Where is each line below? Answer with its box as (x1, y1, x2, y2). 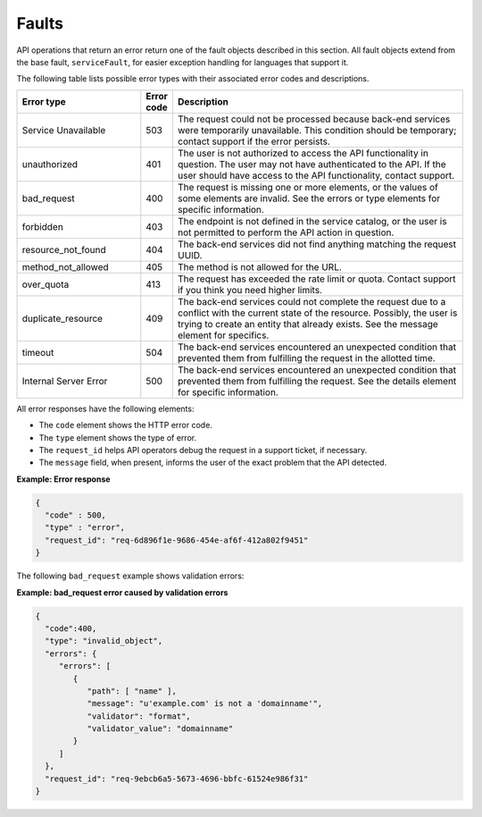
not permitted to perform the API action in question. (177, 226, 395, 239)
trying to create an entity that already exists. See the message (177, 317, 439, 330)
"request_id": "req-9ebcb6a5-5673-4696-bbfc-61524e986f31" (45, 773, 309, 784)
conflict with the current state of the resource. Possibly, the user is (177, 307, 458, 319)
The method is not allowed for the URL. (177, 260, 343, 273)
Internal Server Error (21, 375, 108, 387)
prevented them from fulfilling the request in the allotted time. (177, 351, 436, 364)
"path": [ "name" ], (87, 686, 178, 696)
